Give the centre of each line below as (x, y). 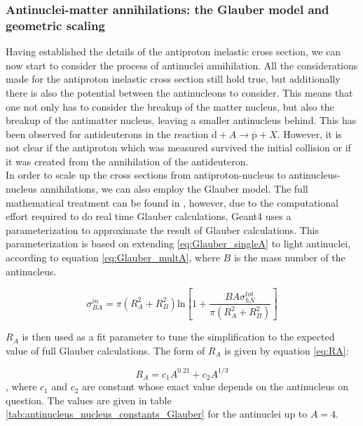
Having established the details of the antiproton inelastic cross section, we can (173, 51)
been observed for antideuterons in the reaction (107, 133)
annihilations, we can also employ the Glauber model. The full (174, 189)
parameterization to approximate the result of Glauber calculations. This (162, 229)
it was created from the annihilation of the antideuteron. (127, 161)
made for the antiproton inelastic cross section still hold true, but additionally (173, 79)
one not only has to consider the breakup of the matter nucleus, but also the (170, 106)
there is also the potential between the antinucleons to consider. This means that (179, 92)
